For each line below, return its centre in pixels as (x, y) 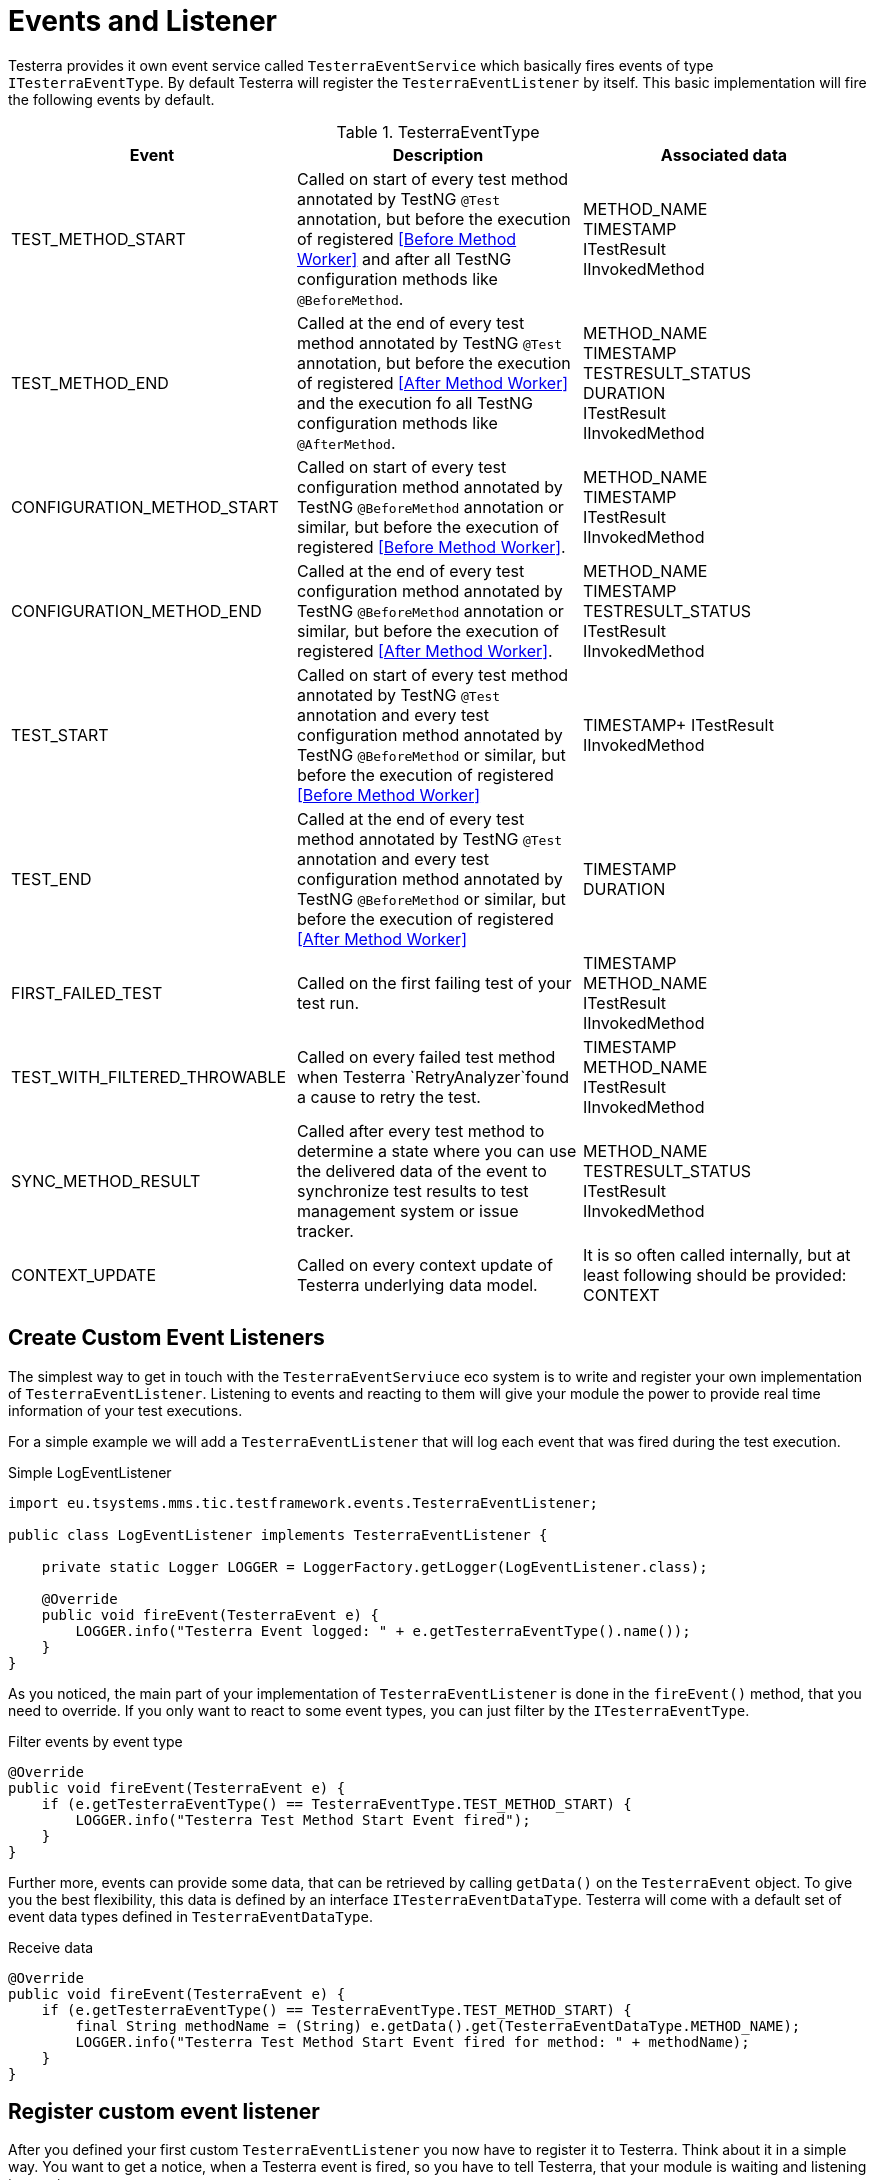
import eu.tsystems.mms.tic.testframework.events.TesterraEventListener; (303, 1502)
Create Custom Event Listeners (166, 1338)
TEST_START (60, 734)
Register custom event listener (164, 2112)
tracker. (325, 1230)
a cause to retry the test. (388, 1096)
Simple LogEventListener (90, 1472)
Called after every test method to (420, 1130)
